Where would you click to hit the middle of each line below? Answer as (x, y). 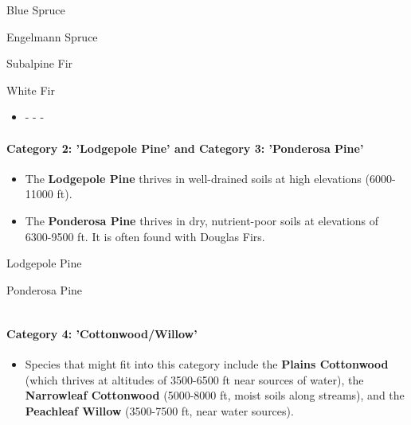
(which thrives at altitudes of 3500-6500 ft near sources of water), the (194, 379)
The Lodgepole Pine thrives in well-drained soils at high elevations (193, 178)
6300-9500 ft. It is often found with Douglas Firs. (145, 236)
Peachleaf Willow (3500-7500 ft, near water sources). (159, 410)
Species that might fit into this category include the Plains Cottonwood (207, 364)
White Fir (31, 90)
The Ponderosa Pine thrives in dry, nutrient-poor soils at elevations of (202, 220)
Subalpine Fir (40, 63)
